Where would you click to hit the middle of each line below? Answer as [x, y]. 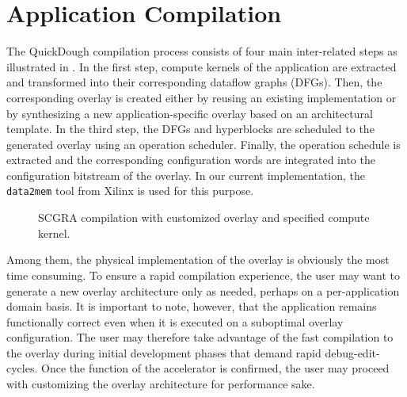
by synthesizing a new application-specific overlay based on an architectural [190, 113]
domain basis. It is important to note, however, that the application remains [192, 306]
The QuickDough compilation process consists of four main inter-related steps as [202, 51]
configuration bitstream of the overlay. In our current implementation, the [186, 175]
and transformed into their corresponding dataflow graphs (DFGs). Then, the [194, 82]
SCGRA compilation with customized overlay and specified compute [204, 218]
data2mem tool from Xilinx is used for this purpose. [130, 191]
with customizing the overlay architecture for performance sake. [161, 384]
